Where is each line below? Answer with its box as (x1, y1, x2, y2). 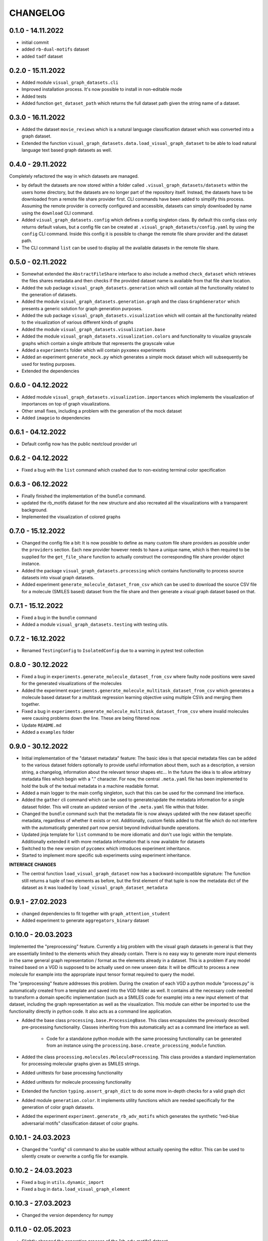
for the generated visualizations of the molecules (21, 681, 122, 687)
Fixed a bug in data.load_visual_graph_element (21, 1186, 131, 1192)
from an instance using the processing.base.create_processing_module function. (46, 1042, 227, 1048)
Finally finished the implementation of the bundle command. (21, 493, 146, 499)
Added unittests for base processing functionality (21, 1070, 123, 1076)
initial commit (21, 40, 49, 46)
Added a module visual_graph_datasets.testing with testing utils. (21, 621, 169, 627)
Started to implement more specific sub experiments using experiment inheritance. (21, 852, 191, 858)
